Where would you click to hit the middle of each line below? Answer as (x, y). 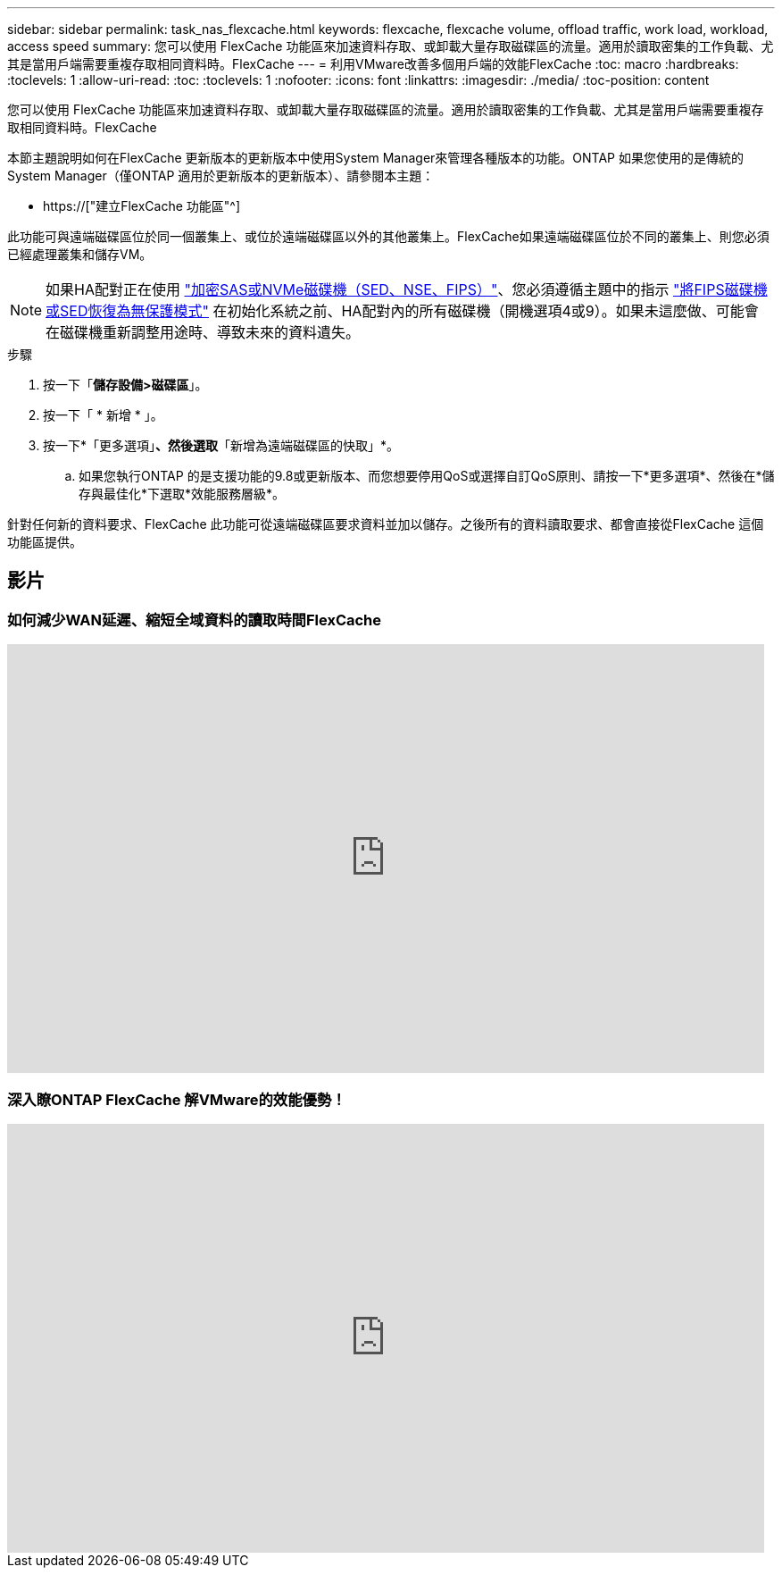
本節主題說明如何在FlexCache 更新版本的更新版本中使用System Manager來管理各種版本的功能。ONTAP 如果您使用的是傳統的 (375, 158)
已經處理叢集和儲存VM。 (80, 254)
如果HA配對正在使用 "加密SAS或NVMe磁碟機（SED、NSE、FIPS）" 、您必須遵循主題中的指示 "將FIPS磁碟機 (407, 289)
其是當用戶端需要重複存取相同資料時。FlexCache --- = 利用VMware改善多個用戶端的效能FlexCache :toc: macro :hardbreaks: (373, 64)
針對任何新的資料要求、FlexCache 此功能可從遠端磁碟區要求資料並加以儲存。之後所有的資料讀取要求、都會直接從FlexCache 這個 (386, 524)
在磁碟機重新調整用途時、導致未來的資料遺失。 (203, 332)
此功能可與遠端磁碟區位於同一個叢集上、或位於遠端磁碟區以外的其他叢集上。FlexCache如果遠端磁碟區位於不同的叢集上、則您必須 (388, 236)
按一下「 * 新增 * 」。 (103, 415)
